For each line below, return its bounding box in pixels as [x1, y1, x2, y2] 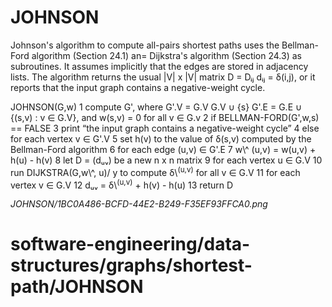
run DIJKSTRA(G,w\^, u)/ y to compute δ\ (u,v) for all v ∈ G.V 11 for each [10, 164, 301, 178]
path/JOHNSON [10, 276, 144, 298]
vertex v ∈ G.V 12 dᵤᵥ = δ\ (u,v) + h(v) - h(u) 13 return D [10, 177, 234, 191]
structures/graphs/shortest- [10, 254, 253, 277]
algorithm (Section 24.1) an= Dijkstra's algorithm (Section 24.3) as [31, 49, 302, 61]
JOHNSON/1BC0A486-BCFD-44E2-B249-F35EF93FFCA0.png [10, 198, 268, 210]
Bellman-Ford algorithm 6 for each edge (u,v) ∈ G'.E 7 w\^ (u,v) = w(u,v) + [10, 143, 317, 155]
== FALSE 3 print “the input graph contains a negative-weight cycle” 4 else [10, 122, 320, 134]
